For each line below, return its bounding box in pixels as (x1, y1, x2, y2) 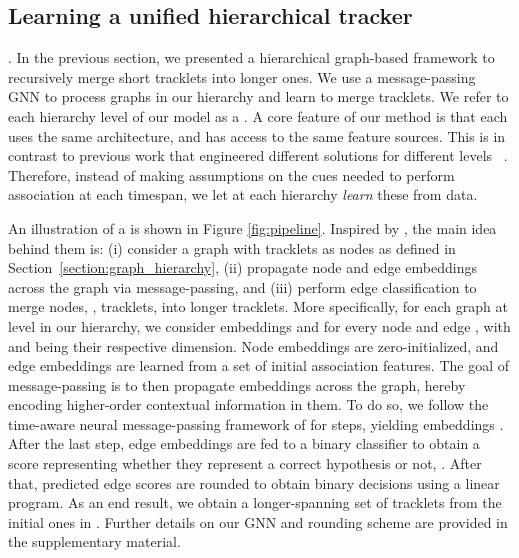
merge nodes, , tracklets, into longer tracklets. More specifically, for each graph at (8, 296, 508, 317)
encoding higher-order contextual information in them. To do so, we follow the (8, 394, 489, 415)
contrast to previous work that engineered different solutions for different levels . (8, 145, 508, 166)
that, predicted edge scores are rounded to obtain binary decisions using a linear (8, 472, 500, 493)
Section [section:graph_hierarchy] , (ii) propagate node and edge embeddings (8, 257, 477, 278)
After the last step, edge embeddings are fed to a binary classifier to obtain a (8, 433, 480, 454)
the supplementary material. (8, 531, 181, 552)
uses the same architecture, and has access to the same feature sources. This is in (8, 125, 506, 146)
